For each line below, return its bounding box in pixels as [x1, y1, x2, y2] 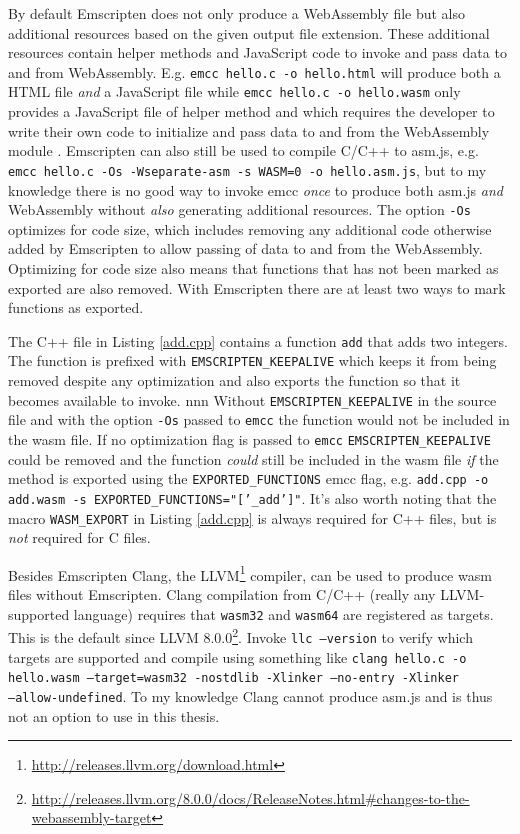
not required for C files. [8, 527, 151, 548]
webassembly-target [31, 807, 152, 828]
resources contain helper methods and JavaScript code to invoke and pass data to [8, 42, 507, 63]
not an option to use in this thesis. [8, 705, 220, 726]
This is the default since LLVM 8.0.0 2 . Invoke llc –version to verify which [8, 624, 473, 647]
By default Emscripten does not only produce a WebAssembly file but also [8, 3, 466, 23]
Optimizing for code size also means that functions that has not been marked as [8, 257, 499, 278]
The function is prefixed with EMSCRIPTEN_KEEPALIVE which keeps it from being [8, 350, 497, 371]
